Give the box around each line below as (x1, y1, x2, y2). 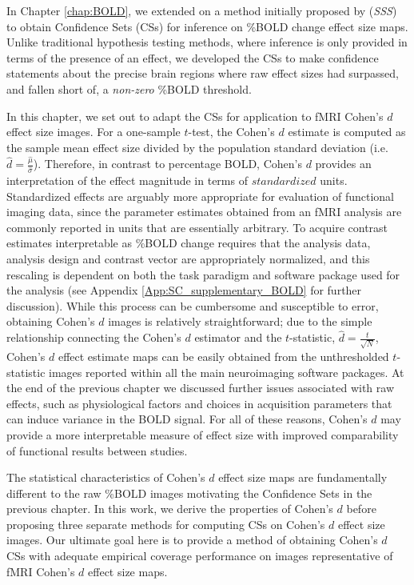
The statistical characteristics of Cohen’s (6, 469, 205, 486)
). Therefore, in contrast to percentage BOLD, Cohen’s (33, 155, 302, 172)
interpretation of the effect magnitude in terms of (6, 172, 248, 189)
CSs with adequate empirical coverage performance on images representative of (6, 547, 393, 564)
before (346, 500, 376, 517)
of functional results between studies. (6, 442, 188, 459)
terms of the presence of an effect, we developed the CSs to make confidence (6, 49, 379, 66)
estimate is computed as (288, 123, 406, 140)
